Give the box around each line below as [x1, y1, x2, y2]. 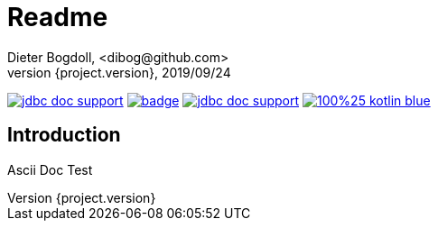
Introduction [7, 123, 121, 147]
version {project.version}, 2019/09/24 [7, 64, 231, 80]
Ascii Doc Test [7, 161, 93, 178]
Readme [7, 2, 108, 32]
